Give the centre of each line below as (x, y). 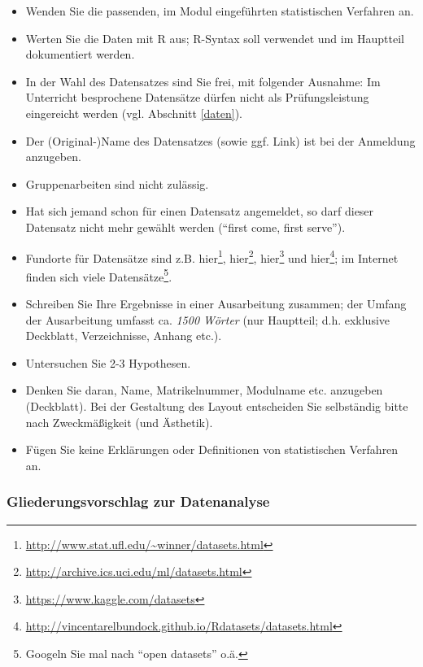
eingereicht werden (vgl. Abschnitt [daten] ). (134, 113)
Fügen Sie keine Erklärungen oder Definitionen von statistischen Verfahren (212, 449)
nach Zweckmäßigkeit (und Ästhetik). (119, 422)
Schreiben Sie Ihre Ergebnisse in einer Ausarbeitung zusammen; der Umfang (216, 304)
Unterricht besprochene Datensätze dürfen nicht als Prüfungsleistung (197, 97)
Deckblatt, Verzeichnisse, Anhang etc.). (124, 336)
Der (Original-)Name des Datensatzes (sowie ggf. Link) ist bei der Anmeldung (220, 140)
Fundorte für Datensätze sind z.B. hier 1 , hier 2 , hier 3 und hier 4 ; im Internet (212, 256)
